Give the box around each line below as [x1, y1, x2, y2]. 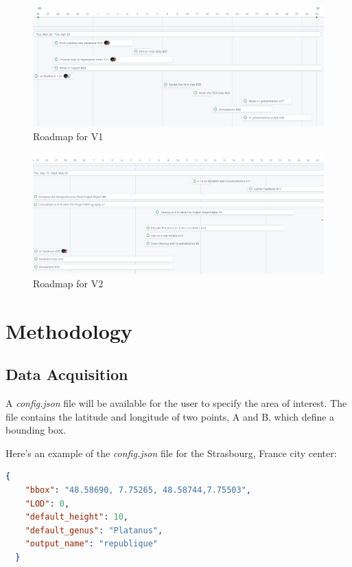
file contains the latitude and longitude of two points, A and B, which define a [5, 409, 335, 423]
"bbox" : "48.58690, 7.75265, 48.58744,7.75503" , [25, 485, 251, 496]
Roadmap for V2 [33, 276, 104, 290]
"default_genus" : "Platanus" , [25, 525, 163, 535]
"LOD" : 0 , [25, 498, 70, 509]
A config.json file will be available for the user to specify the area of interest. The [5, 396, 347, 410]
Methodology [5, 316, 132, 344]
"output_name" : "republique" [25, 539, 158, 549]
